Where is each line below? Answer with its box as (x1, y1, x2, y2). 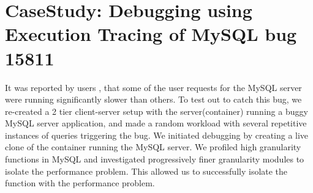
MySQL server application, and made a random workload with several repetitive (5, 117, 307, 129)
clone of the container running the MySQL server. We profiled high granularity (5, 140, 301, 153)
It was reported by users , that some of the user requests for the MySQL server (5, 81, 302, 93)
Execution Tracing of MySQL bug (5, 21, 297, 46)
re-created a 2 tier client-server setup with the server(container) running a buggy (5, 104, 308, 117)
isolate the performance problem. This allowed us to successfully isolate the (5, 164, 288, 177)
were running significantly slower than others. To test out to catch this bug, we (5, 93, 302, 106)
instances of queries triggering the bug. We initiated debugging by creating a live (5, 128, 309, 141)
